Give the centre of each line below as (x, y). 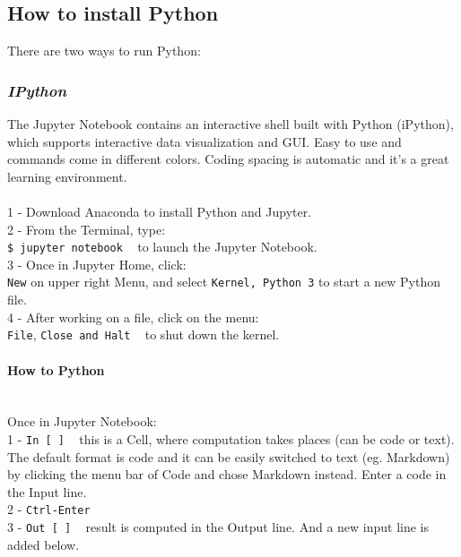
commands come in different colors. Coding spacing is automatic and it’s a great (228, 159)
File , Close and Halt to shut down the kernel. (144, 334)
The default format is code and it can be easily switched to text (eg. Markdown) (229, 456)
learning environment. (67, 176)
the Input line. (47, 491)
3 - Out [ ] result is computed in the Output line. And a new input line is (218, 527)
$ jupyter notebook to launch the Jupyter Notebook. (162, 247)
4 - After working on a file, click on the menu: (133, 317)
